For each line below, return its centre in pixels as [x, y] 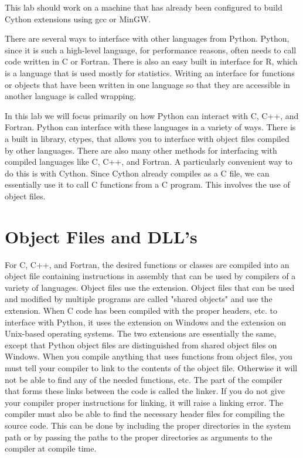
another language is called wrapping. [71, 96]
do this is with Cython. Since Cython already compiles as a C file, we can [137, 173]
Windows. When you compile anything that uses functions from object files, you [149, 356]
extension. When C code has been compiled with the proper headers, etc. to [141, 310]
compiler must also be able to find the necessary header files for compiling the [145, 414]
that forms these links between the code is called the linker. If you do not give [145, 391]
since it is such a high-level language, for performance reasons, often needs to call [151, 50]
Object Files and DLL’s [101, 236]
